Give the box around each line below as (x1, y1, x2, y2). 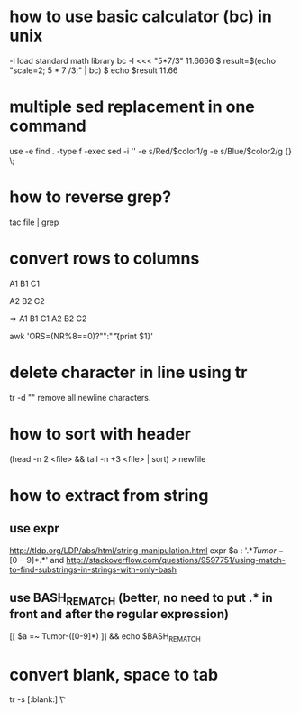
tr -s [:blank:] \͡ (9, 694, 63, 705)
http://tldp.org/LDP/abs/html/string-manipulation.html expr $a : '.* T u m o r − (9, 544, 285, 556)
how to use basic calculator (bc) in (9, 6, 272, 27)
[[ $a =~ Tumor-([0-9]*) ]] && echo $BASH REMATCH (9, 630, 201, 644)
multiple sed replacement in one (9, 97, 255, 117)
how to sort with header (9, 423, 192, 444)
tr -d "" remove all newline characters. (9, 392, 151, 403)
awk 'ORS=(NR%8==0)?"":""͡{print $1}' (9, 330, 153, 341)
